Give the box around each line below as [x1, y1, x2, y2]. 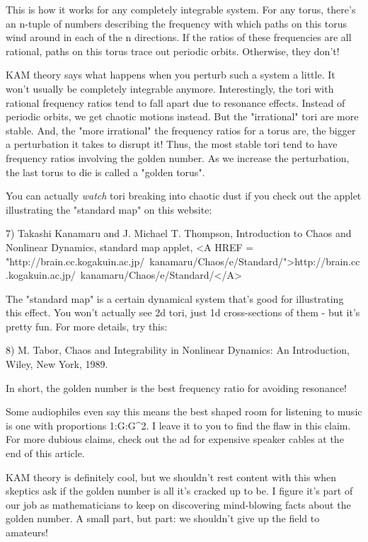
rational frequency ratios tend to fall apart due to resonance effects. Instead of [6, 95, 345, 110]
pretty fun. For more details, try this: [6, 318, 168, 333]
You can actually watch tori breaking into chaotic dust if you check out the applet [6, 188, 362, 203]
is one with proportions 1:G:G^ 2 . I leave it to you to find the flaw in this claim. [6, 417, 351, 432]
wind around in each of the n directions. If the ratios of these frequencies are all [6, 30, 352, 45]
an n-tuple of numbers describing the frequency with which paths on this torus [6, 16, 347, 30]
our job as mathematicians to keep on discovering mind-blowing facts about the [6, 497, 351, 512]
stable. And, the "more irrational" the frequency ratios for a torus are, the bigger [6, 122, 356, 137]
